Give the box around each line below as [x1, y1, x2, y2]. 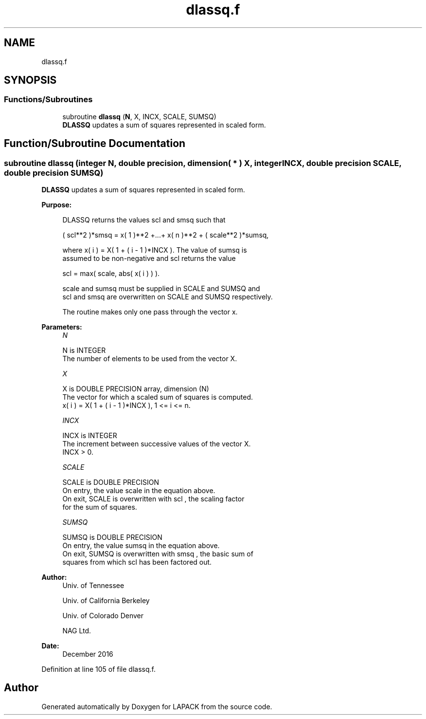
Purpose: [41, 201, 72, 209]
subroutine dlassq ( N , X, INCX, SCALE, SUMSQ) [62, 112, 216, 121]
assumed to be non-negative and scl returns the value [62, 254, 236, 263]
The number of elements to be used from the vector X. [62, 354, 237, 363]
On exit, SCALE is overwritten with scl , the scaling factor [62, 495, 245, 503]
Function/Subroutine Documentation [4, 137, 186, 150]
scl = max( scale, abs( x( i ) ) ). [62, 269, 160, 278]
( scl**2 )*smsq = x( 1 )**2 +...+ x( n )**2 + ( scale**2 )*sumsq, [62, 231, 269, 240]
